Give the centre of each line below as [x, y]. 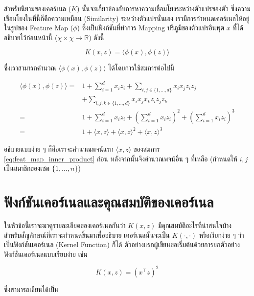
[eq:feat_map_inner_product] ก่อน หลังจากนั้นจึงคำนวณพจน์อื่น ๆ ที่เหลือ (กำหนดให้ [121, 158]
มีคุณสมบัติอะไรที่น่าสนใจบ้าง [195, 225]
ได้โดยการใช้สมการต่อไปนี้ [141, 68]
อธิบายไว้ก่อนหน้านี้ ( [31, 37]
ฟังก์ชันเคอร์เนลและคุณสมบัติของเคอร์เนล [109, 202]
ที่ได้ [238, 28]
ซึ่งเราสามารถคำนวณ [30, 68]
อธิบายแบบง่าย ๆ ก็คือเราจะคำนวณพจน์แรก [59, 149]
